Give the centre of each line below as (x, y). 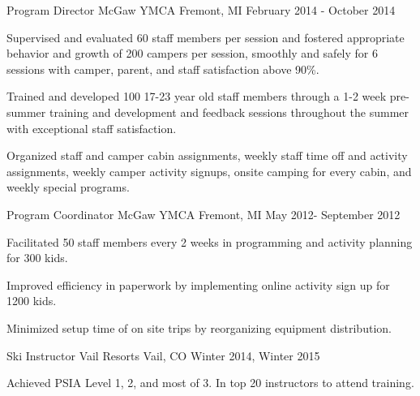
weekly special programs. (68, 187)
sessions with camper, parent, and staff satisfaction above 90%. (163, 69)
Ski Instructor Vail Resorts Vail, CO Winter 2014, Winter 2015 (163, 355)
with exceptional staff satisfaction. (92, 128)
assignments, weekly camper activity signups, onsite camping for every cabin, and (209, 171)
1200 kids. (32, 301)
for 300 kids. (37, 258)
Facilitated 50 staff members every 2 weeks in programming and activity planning (210, 241)
